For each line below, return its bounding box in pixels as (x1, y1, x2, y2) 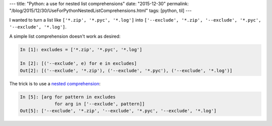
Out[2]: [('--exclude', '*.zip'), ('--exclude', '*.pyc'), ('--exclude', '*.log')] (20, 68, 233, 73)
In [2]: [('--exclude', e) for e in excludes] (20, 61, 137, 66)
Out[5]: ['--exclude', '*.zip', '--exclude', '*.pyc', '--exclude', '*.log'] (20, 108, 217, 114)
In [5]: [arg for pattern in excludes (20, 94, 116, 100)
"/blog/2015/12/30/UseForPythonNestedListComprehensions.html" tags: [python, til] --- (9, 8, 192, 14)
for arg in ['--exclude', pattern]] (54, 101, 145, 107)
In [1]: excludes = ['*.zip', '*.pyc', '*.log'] (20, 47, 143, 52)
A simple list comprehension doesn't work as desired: (9, 33, 121, 39)
